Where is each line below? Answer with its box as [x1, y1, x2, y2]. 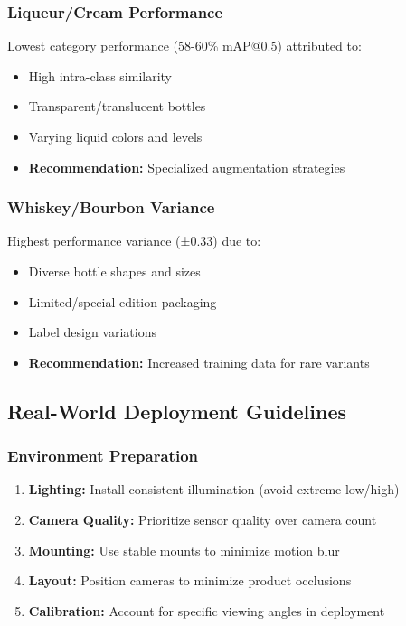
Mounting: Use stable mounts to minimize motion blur [28, 540, 340, 559]
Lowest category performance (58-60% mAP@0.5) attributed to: [7, 36, 362, 55]
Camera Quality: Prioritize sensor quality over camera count [28, 509, 377, 528]
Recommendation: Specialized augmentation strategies [28, 157, 345, 176]
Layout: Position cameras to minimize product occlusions [28, 571, 352, 590]
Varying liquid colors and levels [28, 127, 203, 145]
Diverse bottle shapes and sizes [28, 262, 201, 280]
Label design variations [28, 322, 156, 341]
